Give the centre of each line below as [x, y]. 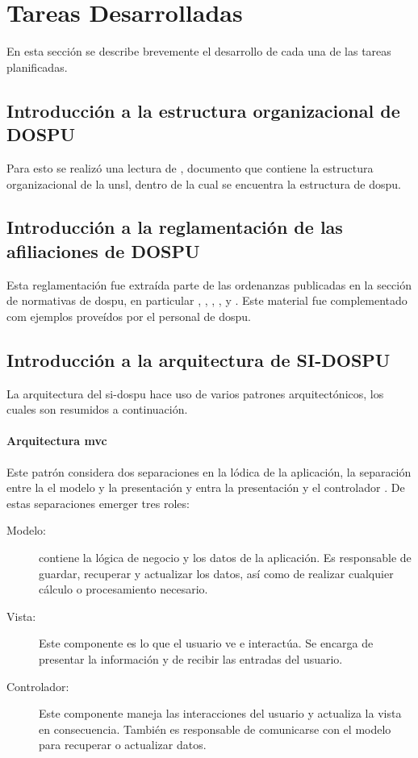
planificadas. [37, 67]
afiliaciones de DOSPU [103, 250]
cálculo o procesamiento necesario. [123, 589]
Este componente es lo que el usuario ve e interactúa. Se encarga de [206, 643]
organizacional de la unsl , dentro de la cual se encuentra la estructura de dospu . [204, 183]
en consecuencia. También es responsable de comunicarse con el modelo [215, 729]
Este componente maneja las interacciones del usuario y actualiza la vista [220, 713]
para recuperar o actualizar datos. [123, 745]
